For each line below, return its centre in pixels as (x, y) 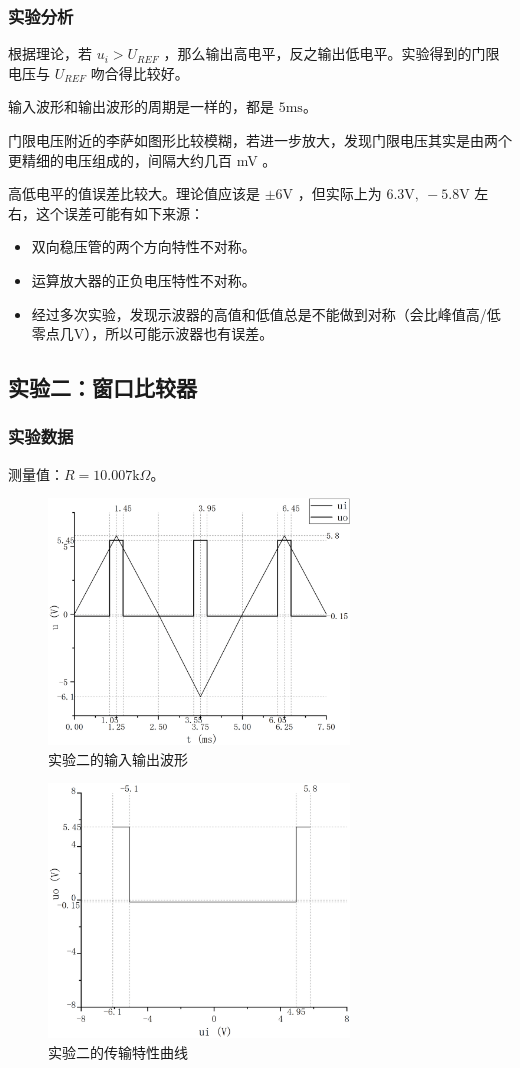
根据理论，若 (50, 53)
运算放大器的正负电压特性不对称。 (143, 279)
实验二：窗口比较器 (102, 387)
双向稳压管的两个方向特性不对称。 (143, 246)
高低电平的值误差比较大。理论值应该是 (134, 193)
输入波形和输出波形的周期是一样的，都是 (141, 106)
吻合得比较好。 (139, 72)
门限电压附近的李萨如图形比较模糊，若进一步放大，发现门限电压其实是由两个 (260, 140)
